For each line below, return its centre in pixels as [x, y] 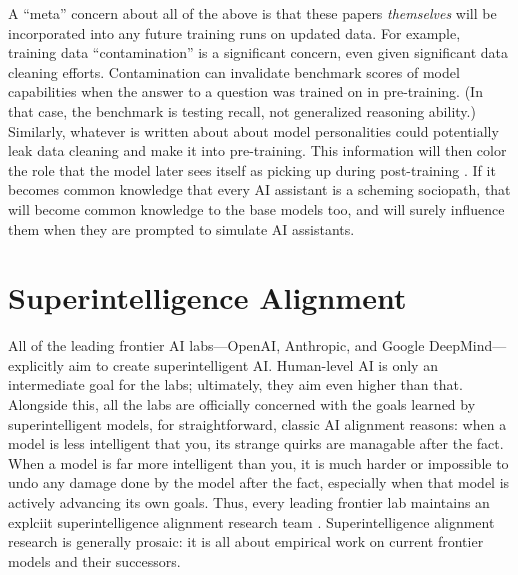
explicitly [36, 364]
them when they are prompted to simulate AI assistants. [181, 228]
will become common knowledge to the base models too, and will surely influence [256, 208]
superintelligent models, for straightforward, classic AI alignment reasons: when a [257, 423]
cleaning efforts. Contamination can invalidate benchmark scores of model [234, 71]
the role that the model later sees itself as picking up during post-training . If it [252, 169]
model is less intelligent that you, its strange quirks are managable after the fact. [256, 443]
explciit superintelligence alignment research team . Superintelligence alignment [251, 521]
